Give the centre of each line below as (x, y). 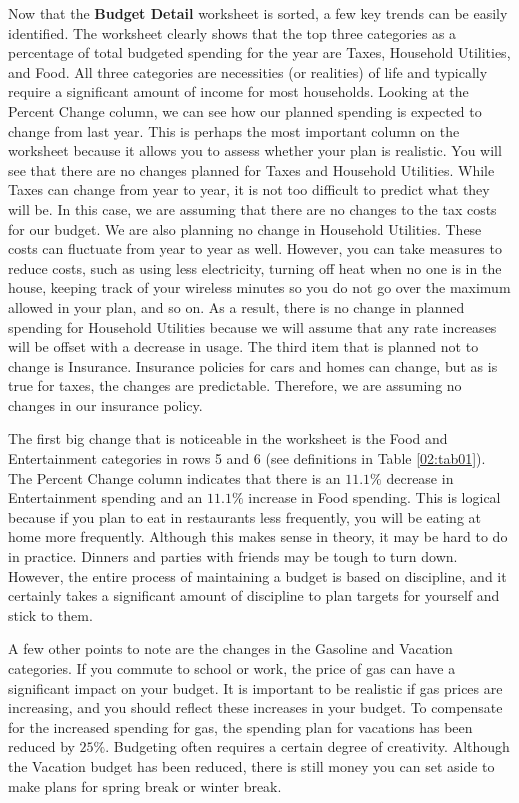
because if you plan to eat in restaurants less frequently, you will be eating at (245, 516)
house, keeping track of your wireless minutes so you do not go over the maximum (259, 287)
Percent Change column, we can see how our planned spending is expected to (245, 110)
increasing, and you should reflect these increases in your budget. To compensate (255, 707)
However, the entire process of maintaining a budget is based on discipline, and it (257, 575)
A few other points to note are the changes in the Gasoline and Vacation (230, 648)
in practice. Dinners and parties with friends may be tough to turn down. (233, 556)
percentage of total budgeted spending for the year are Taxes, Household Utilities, (259, 52)
